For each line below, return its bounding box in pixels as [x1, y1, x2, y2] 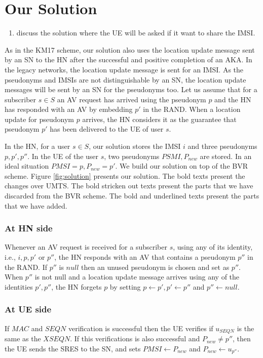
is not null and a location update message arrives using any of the [34, 271, 240, 282]
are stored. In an [200, 150, 252, 161]
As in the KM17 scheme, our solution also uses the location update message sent [5, 44, 255, 55]
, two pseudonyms [104, 150, 160, 161]
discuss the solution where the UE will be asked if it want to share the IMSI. [16, 27, 255, 38]
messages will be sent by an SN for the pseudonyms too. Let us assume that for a [5, 84, 257, 95]
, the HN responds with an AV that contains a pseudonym [54, 252, 236, 262]
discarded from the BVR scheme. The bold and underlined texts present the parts [5, 190, 259, 201]
